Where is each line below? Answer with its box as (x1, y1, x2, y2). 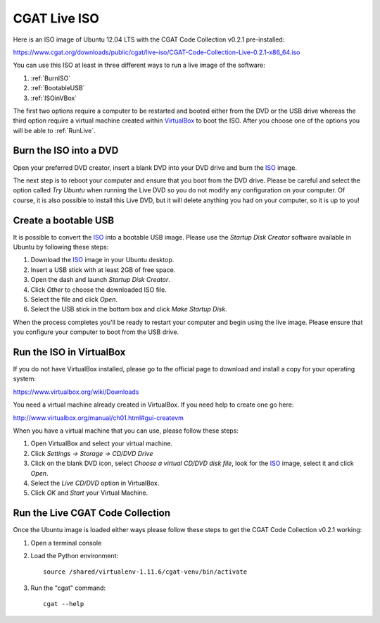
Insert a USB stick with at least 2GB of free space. (30, 265, 176, 274)
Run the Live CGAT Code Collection (13, 507, 171, 519)
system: (13, 374, 37, 383)
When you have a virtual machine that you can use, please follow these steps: (13, 426, 239, 435)
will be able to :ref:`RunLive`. (13, 126, 96, 135)
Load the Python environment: (30, 552, 119, 560)
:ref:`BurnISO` (30, 74, 71, 82)
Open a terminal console (30, 538, 102, 547)
